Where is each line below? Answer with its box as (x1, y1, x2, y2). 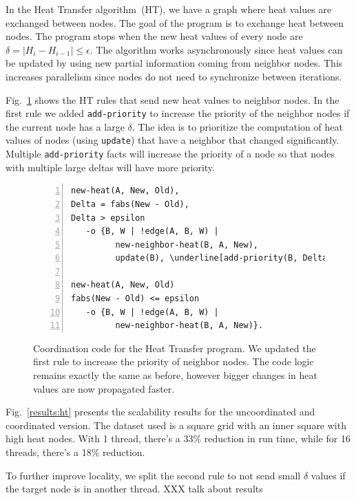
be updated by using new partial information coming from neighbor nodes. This (6, 56, 343, 70)
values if (311, 468, 346, 482)
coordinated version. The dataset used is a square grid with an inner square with (6, 417, 346, 432)
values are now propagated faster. (33, 381, 175, 395)
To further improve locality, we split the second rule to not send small (6, 468, 301, 482)
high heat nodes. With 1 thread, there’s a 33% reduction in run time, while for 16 (6, 431, 350, 446)
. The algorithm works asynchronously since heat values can (90, 42, 343, 56)
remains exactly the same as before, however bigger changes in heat (33, 368, 318, 382)
